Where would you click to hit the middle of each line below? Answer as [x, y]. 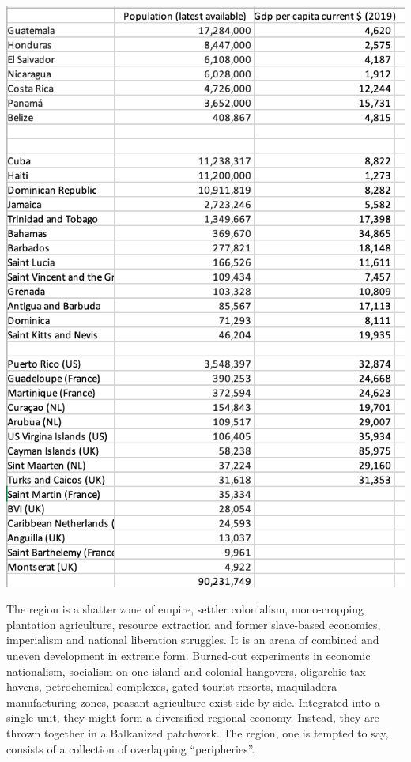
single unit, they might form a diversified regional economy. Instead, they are [193, 717]
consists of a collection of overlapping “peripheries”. [131, 748]
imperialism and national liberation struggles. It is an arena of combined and [193, 640]
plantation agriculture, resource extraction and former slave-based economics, [194, 624]
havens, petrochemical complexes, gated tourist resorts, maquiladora [172, 687]
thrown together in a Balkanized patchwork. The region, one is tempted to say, [198, 732]
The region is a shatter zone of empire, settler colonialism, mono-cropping [185, 609]
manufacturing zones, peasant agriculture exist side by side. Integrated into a [193, 702]
